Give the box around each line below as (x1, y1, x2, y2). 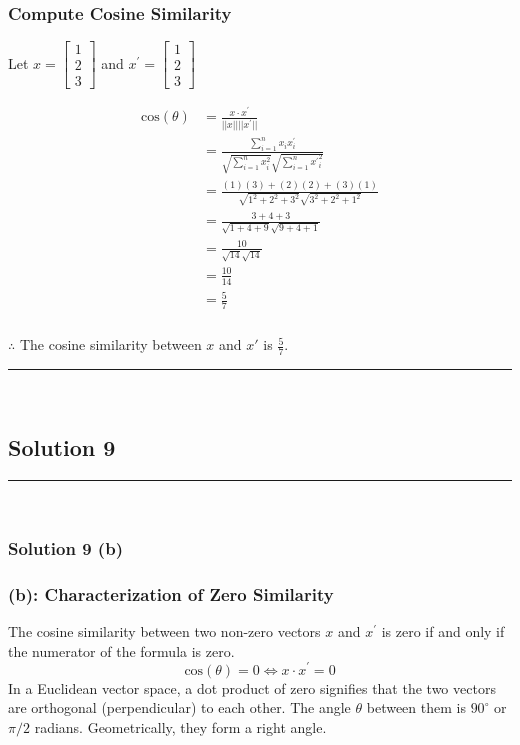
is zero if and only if (381, 621, 505, 642)
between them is (366, 697, 466, 718)
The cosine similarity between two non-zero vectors (8, 621, 321, 642)
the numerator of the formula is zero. (8, 640, 235, 661)
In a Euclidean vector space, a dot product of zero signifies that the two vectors (8, 677, 496, 698)
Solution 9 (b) (8, 536, 123, 561)
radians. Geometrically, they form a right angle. (34, 716, 327, 737)
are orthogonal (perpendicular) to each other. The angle (8, 697, 351, 718)
